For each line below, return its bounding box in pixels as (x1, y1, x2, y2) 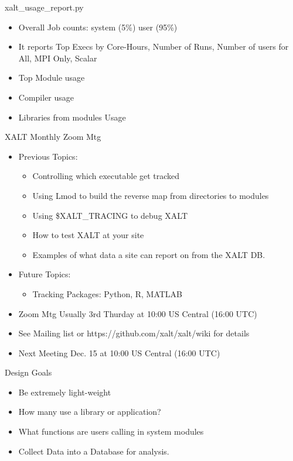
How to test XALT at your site (32, 229, 144, 241)
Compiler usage (18, 91, 74, 103)
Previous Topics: (18, 150, 78, 162)
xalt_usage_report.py (5, 1, 84, 13)
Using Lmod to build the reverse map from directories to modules (32, 189, 269, 201)
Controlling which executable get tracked (32, 170, 180, 182)
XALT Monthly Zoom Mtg (5, 130, 101, 143)
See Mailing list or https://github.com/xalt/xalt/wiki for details (18, 327, 250, 339)
